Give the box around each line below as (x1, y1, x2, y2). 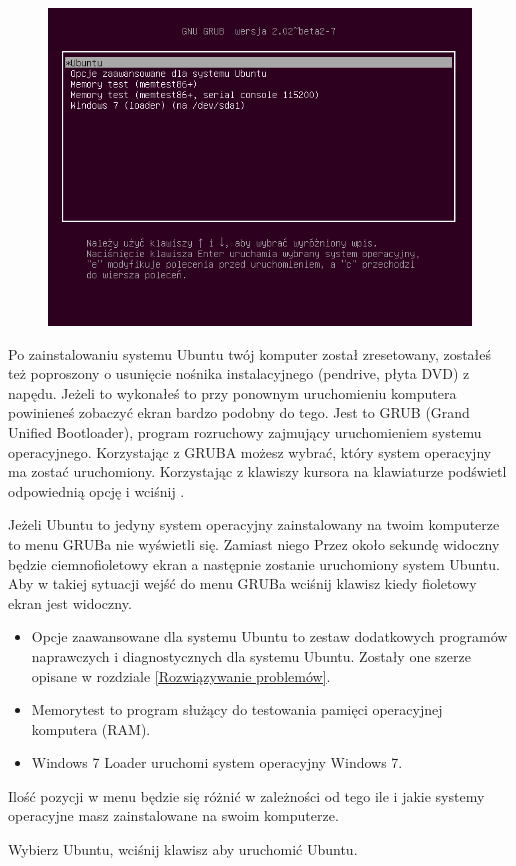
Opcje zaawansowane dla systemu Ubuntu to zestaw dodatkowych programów (31, 626, 508, 647)
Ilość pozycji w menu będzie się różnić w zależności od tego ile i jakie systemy (8, 785, 485, 806)
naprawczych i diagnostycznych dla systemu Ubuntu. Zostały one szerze (31, 645, 471, 666)
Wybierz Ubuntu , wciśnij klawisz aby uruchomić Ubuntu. (8, 839, 358, 860)
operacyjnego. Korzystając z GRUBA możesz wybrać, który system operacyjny (8, 441, 492, 462)
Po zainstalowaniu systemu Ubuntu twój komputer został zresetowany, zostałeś (8, 343, 492, 364)
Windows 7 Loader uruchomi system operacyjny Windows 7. (31, 752, 403, 773)
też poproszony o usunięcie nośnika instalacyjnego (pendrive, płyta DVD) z (8, 363, 470, 384)
